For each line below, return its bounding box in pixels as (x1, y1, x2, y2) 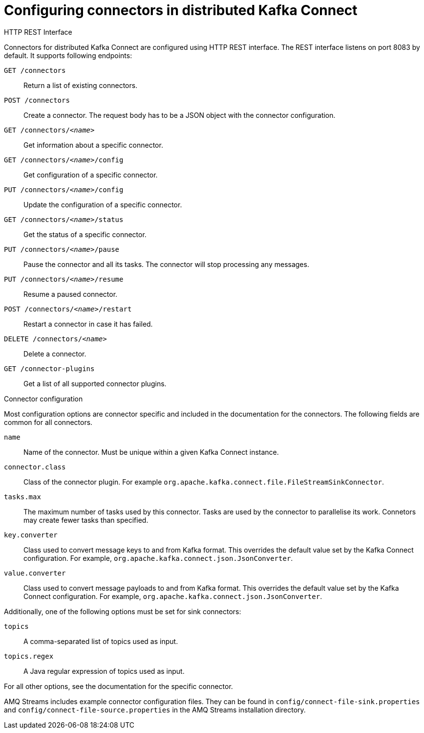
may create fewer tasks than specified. (23, 515, 148, 524)
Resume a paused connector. (23, 289, 118, 298)
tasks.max (4, 492, 41, 501)
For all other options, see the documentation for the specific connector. (4, 682, 233, 690)
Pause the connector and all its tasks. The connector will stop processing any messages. (23, 260, 309, 268)
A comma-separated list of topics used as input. (23, 637, 178, 645)
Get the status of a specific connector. (23, 230, 147, 239)
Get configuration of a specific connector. (23, 170, 158, 179)
